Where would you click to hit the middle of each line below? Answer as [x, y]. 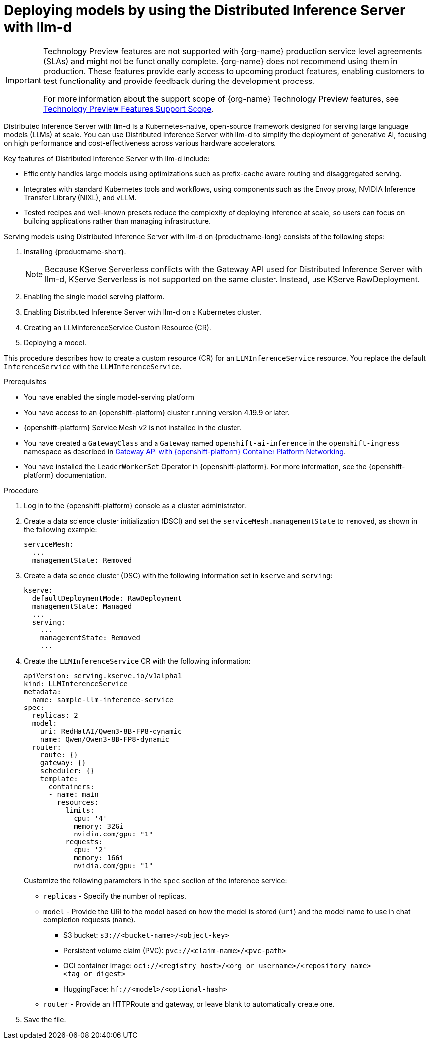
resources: [78, 802]
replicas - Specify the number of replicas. [115, 896]
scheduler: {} [67, 771]
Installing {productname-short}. [75, 251]
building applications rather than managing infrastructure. [117, 221]
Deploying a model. [55, 342]
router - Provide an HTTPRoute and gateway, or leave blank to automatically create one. [189, 1004]
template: [59, 778]
